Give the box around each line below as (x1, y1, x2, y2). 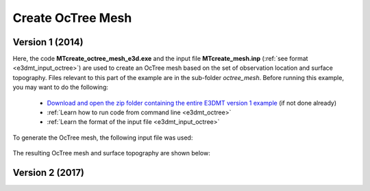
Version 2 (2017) (12, 167, 85, 178)
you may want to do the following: (12, 83, 109, 92)
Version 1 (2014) (12, 36, 84, 48)
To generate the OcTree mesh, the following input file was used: (12, 133, 193, 142)
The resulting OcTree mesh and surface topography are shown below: (12, 149, 210, 157)
